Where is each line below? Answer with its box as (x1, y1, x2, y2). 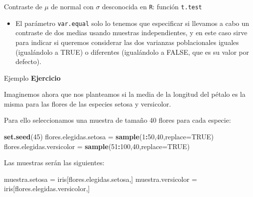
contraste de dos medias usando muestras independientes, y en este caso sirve (15, 27, 248, 38)
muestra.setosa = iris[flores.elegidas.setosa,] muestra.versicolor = (4, 174, 197, 184)
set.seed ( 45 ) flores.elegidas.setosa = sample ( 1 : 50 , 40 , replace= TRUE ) (4, 131, 214, 142)
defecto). (15, 56, 42, 66)
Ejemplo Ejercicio (4, 72, 61, 83)
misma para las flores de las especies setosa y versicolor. (4, 98, 171, 109)
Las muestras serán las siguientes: (4, 157, 105, 168)
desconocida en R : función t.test (102, 1, 202, 11)
